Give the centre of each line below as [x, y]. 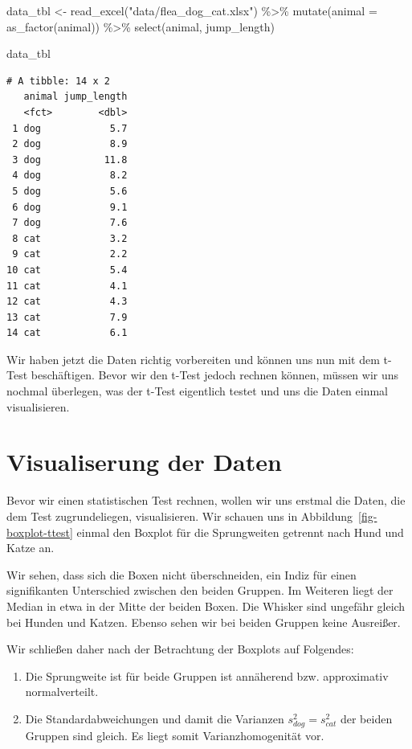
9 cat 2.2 [70, 254]
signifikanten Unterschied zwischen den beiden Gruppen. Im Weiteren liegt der [200, 590]
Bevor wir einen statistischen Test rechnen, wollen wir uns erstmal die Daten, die [206, 500]
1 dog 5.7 [70, 128]
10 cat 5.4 [67, 270]
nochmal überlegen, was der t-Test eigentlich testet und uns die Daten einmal [197, 391]
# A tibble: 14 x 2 [58, 81]
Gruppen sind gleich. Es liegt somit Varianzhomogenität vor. [175, 736]
